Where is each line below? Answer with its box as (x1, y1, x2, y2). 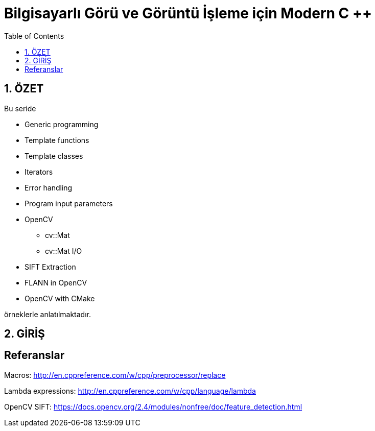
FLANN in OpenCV (25, 278, 87, 287)
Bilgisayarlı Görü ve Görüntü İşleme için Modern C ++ (4, 5, 372, 22)
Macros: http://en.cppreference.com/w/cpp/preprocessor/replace (4, 370, 226, 379)
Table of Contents (4, 31, 64, 40)
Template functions (25, 135, 89, 145)
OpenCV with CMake (25, 294, 95, 303)
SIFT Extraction (25, 262, 76, 271)
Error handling (25, 183, 73, 192)
